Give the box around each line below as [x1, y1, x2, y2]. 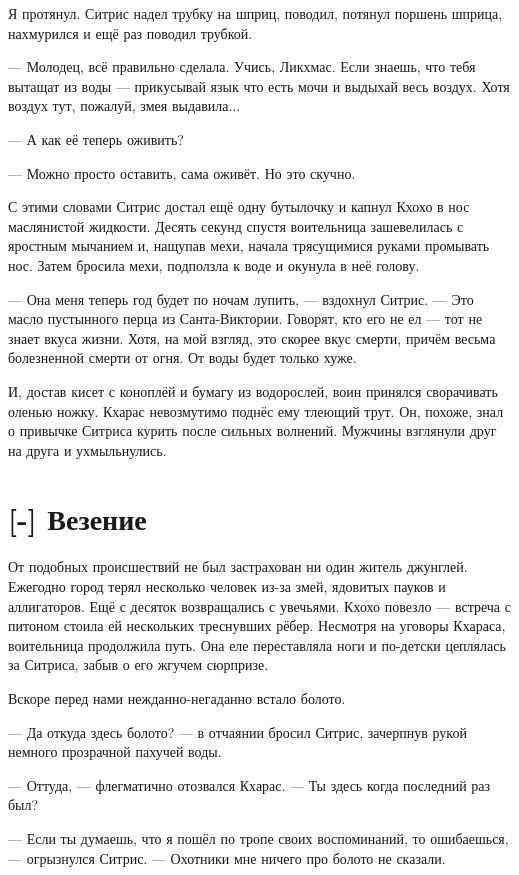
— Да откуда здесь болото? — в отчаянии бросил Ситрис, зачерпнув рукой [8, 721, 467, 742]
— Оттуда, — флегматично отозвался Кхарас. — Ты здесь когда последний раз [8, 774, 491, 795]
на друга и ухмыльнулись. [8, 439, 167, 460]
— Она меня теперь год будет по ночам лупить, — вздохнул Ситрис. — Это [8, 288, 474, 309]
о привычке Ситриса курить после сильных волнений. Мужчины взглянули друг [8, 420, 497, 441]
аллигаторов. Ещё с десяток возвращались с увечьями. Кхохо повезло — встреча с [8, 595, 511, 616]
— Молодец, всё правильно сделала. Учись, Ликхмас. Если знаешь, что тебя [8, 56, 476, 77]
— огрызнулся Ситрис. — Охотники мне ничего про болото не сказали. [8, 847, 446, 868]
